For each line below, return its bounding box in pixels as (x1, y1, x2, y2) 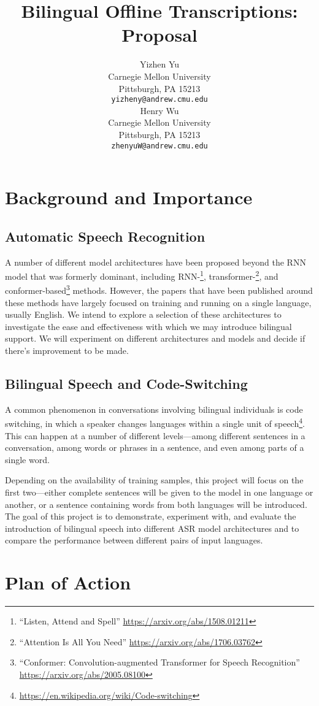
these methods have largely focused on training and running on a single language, (5, 296, 312, 309)
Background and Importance (5, 185, 253, 210)
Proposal (121, 22, 198, 47)
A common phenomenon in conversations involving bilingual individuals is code (5, 402, 303, 415)
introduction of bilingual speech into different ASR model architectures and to (5, 521, 299, 534)
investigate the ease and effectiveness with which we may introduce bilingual (5, 320, 292, 332)
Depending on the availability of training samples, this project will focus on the (5, 474, 304, 486)
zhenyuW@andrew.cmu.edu (111, 141, 208, 150)
